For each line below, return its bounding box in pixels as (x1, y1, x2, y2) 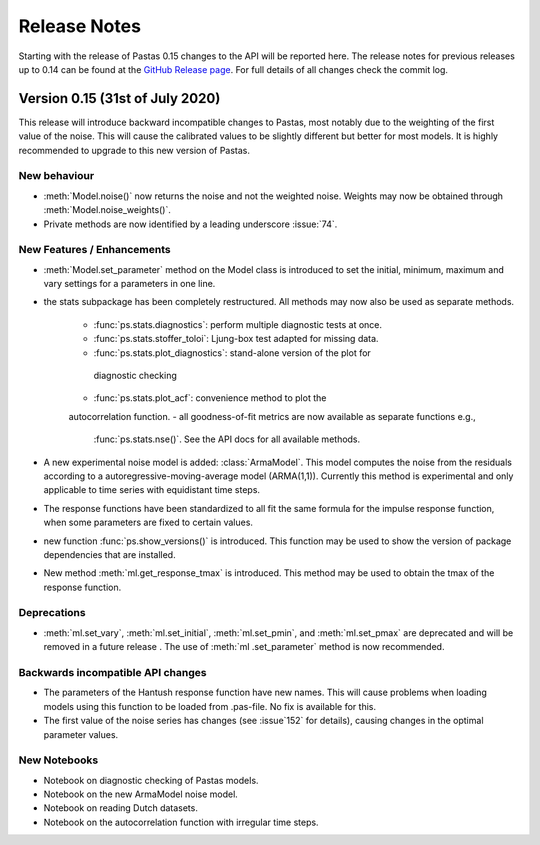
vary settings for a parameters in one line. (43, 278, 216, 290)
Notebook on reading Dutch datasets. (43, 802, 199, 814)
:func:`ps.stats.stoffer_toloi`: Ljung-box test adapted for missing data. (93, 333, 379, 345)
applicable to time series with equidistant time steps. (43, 484, 260, 496)
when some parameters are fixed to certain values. (43, 516, 254, 529)
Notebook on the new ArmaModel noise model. (43, 788, 239, 800)
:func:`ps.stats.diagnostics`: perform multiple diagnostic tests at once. (93, 318, 383, 330)
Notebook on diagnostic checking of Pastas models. (43, 774, 259, 786)
